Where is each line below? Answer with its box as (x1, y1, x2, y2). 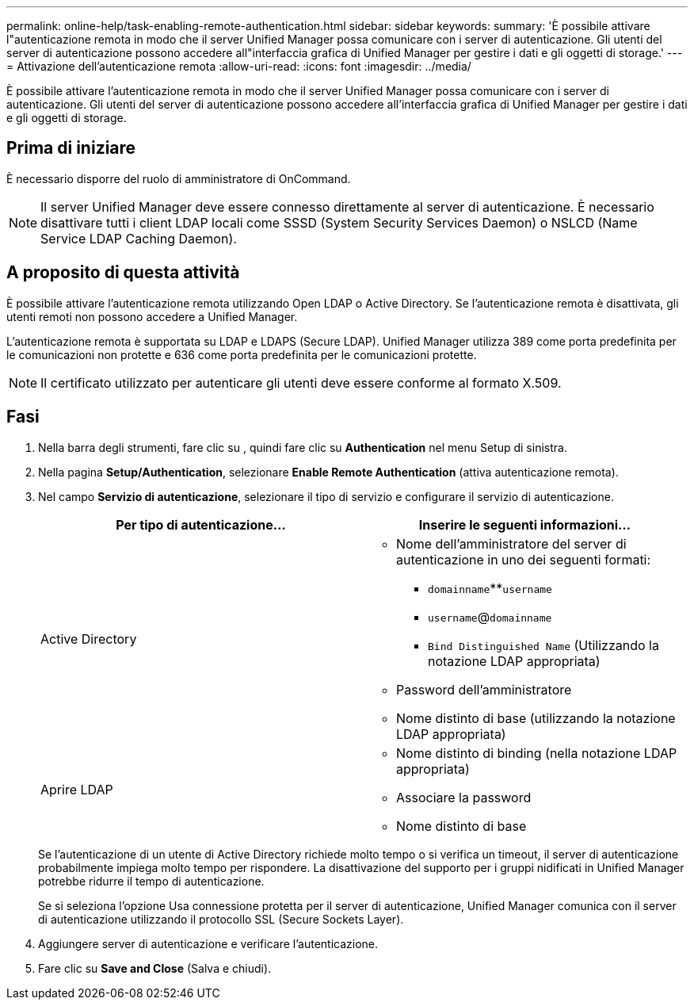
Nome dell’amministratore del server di (396, 535, 627, 552)
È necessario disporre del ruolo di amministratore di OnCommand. (6, 171, 351, 186)
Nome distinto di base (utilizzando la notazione (396, 710, 676, 726)
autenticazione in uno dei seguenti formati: (396, 551, 651, 568)
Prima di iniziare (6, 138, 136, 159)
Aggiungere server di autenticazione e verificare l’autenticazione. (38, 936, 379, 951)
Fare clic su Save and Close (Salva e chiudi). (38, 961, 272, 975)
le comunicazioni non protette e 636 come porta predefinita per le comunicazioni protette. (6, 347, 477, 361)
